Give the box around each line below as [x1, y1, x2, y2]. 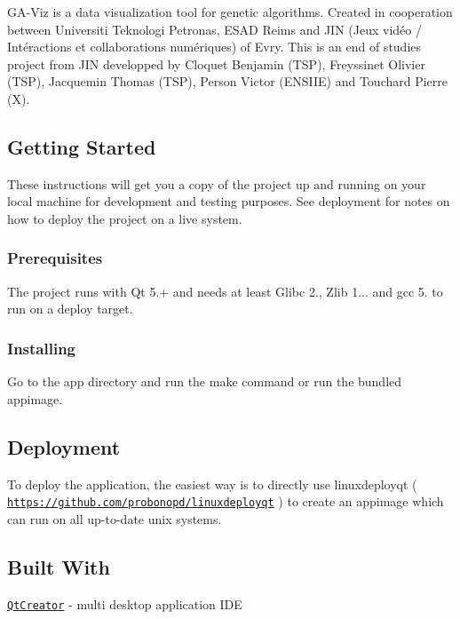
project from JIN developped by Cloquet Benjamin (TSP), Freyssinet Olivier [7, 54, 425, 73]
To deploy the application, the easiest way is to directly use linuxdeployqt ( [7, 474, 417, 493]
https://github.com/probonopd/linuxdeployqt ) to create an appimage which [7, 492, 444, 511]
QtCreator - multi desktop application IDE [7, 594, 242, 613]
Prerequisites [7, 247, 103, 269]
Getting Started [7, 132, 156, 160]
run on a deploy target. [7, 299, 133, 318]
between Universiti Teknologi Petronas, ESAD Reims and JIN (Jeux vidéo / [7, 20, 422, 38]
